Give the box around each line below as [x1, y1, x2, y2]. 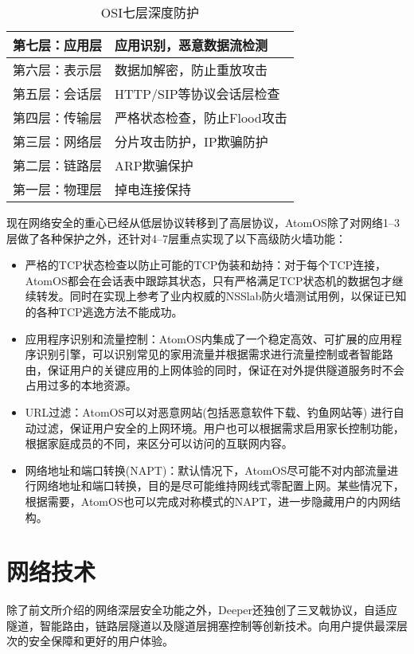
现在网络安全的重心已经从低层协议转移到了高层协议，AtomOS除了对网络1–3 [6, 214, 400, 230]
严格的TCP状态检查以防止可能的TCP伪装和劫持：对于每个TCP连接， [25, 257, 387, 273]
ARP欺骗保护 [115, 156, 193, 174]
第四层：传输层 [13, 108, 103, 127]
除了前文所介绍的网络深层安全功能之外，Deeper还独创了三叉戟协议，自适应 [6, 601, 398, 618]
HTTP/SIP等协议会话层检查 [115, 84, 280, 103]
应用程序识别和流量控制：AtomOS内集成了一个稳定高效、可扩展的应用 [25, 330, 391, 347]
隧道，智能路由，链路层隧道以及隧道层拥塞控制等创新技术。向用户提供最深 [6, 617, 396, 633]
